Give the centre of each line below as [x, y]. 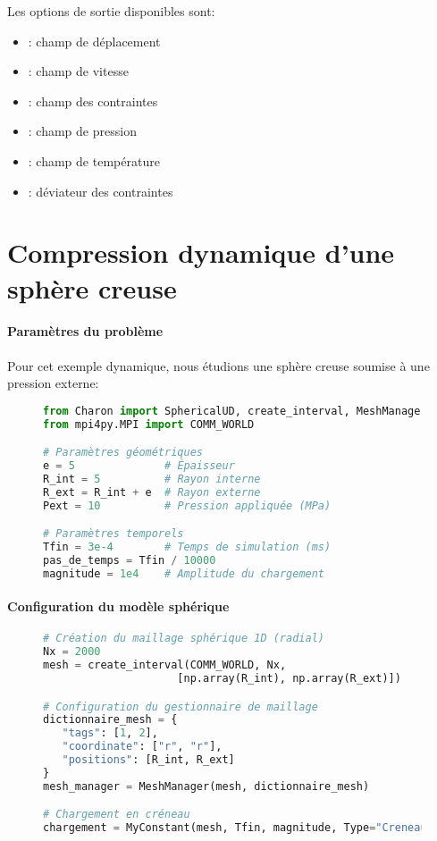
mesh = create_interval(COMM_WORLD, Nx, [165, 665]
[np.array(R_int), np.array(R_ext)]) [289, 679]
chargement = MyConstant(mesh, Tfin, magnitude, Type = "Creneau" [238, 828]
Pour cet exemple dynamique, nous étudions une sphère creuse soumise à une [218, 365]
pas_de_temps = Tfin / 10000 [130, 560]
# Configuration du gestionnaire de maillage [181, 706]
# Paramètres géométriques [123, 453]
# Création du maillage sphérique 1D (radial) [184, 639]
